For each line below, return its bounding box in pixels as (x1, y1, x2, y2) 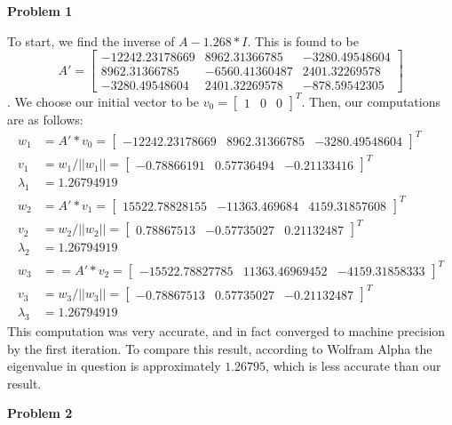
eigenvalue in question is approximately (7, 357, 221, 375)
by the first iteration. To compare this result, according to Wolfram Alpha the (7, 339, 432, 357)
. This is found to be (247, 31, 359, 50)
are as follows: (7, 109, 83, 128)
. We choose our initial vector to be (7, 92, 199, 110)
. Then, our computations (301, 92, 440, 110)
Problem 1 (7, 2, 73, 20)
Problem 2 (7, 404, 73, 422)
